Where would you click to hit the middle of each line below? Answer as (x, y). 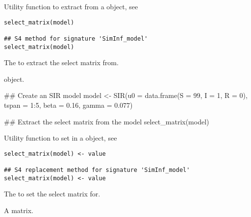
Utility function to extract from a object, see (71, 6)
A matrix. (19, 210)
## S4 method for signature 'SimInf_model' (76, 38)
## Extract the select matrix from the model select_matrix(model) (107, 121)
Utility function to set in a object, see (61, 138)
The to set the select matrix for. (52, 194)
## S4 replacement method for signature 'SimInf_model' (97, 170)
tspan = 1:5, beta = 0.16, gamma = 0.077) (68, 105)
